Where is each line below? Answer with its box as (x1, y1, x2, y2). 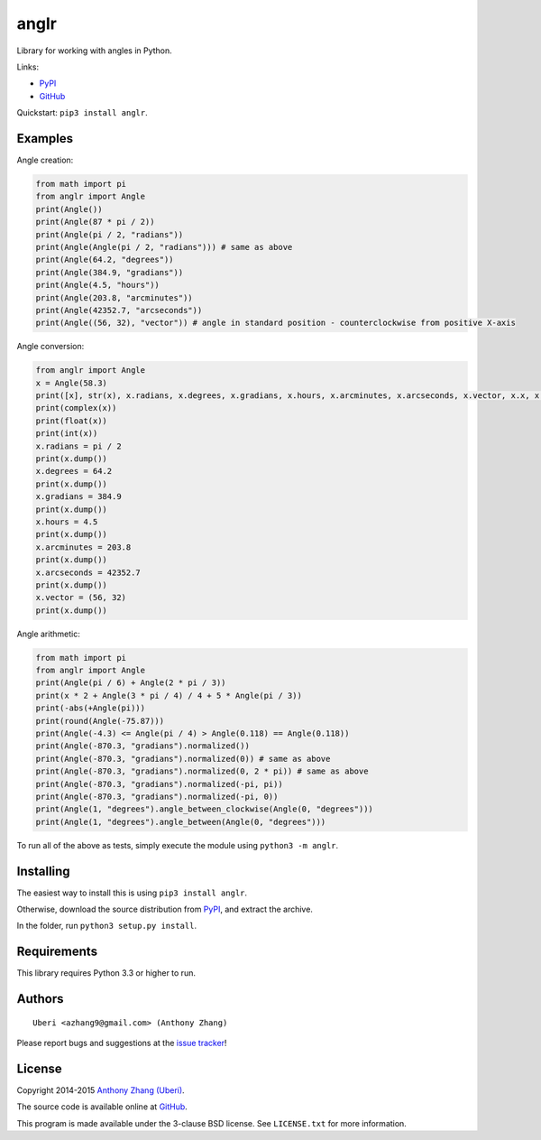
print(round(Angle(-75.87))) (35, 716, 165, 726)
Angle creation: (16, 154, 74, 166)
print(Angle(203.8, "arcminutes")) (35, 292, 193, 302)
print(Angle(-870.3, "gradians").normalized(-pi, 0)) (35, 791, 279, 802)
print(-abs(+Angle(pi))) (35, 703, 146, 713)
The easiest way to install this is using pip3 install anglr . (16, 887, 248, 898)
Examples (16, 131, 74, 146)
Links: (16, 61, 40, 72)
